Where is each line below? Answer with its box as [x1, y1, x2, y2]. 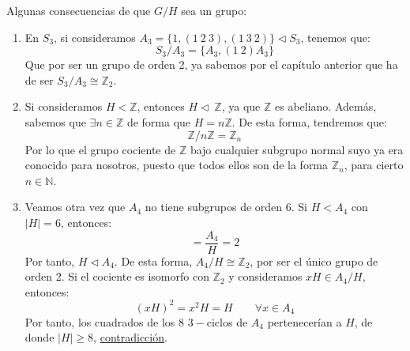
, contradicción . [93, 329, 167, 345]
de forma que [126, 113, 191, 130]
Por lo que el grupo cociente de [24, 141, 176, 157]
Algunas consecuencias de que [6, 2, 151, 18]
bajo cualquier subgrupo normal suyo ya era [190, 141, 404, 157]
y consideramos [228, 268, 303, 285]
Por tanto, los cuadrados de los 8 [24, 313, 184, 330]
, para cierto [344, 157, 404, 173]
